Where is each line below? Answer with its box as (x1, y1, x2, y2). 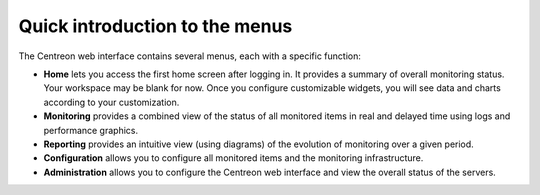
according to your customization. (43, 96, 180, 108)
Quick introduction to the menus (18, 15, 293, 37)
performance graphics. (43, 124, 139, 136)
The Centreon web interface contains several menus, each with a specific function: (18, 50, 362, 62)
